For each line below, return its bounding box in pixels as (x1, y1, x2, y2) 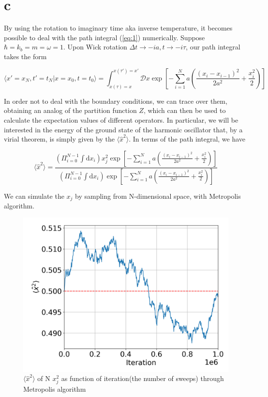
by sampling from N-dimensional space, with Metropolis (75, 191, 241, 201)
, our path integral (186, 42, 240, 52)
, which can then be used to (143, 105, 226, 115)
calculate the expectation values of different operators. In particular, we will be (4, 114, 238, 125)
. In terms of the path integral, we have (129, 134, 246, 144)
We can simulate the (4, 191, 64, 201)
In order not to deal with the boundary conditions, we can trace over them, (4, 95, 227, 106)
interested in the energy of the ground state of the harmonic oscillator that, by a (4, 124, 243, 134)
